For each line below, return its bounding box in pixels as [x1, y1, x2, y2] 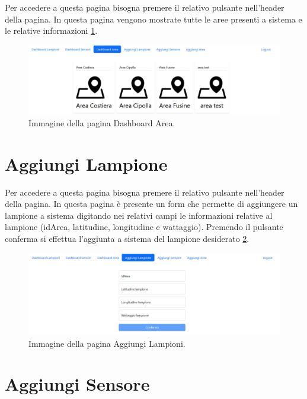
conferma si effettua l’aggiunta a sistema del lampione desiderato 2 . [5, 232, 250, 245]
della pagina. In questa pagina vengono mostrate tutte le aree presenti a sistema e [5, 12, 302, 25]
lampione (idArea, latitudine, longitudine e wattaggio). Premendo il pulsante [5, 221, 283, 233]
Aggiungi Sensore [5, 372, 150, 396]
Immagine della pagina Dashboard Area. [28, 116, 175, 129]
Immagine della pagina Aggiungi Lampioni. [28, 337, 186, 349]
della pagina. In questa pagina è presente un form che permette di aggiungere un [5, 197, 298, 210]
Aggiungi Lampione [5, 151, 168, 175]
